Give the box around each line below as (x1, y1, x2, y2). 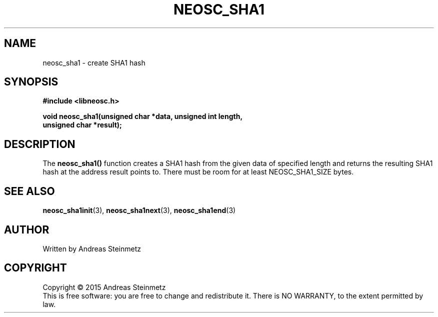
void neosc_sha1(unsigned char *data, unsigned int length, (42, 112, 243, 121)
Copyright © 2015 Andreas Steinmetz (42, 282, 166, 291)
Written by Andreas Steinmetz (42, 244, 141, 253)
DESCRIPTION (4, 137, 75, 150)
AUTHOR (4, 223, 49, 236)
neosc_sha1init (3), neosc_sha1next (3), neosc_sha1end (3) (42, 206, 236, 215)
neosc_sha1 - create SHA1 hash (42, 58, 145, 67)
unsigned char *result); (42, 120, 122, 129)
